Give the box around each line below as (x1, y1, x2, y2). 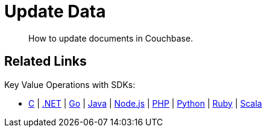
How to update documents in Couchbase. (28, 33, 193, 43)
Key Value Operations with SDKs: (4, 79, 136, 90)
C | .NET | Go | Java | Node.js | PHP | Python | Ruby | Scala (28, 98, 262, 108)
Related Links (4, 54, 87, 69)
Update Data (4, 1, 106, 22)
